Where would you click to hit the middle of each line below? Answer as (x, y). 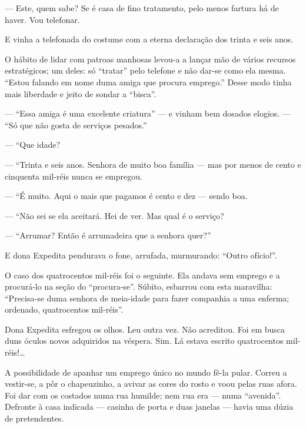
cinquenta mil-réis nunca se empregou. (74, 176)
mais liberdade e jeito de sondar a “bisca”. (81, 93)
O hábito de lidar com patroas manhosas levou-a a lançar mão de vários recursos (150, 59)
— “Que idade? (33, 145)
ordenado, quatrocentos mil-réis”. (64, 309)
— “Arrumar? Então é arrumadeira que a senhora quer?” (108, 235)
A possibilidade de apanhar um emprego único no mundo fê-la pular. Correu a (146, 372)
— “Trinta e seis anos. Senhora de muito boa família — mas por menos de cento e (153, 164)
